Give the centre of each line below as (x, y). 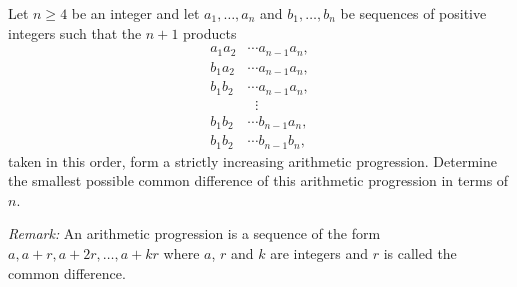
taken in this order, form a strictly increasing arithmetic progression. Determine (252, 160)
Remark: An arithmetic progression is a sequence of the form (194, 233)
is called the (420, 253)
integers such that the (75, 32)
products (210, 32)
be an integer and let (135, 13)
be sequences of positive (413, 13)
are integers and (319, 253)
